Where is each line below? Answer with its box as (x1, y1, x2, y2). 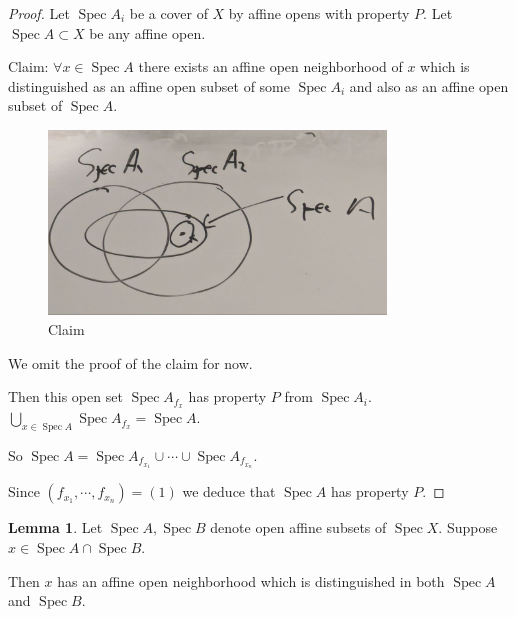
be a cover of (129, 3, 208, 23)
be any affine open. (89, 22, 206, 43)
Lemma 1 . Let (8, 517, 103, 538)
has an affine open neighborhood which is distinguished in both (57, 570, 445, 591)
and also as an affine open (349, 75, 509, 96)
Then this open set (8, 386, 123, 407)
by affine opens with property (228, 3, 410, 23)
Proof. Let (8, 3, 70, 23)
